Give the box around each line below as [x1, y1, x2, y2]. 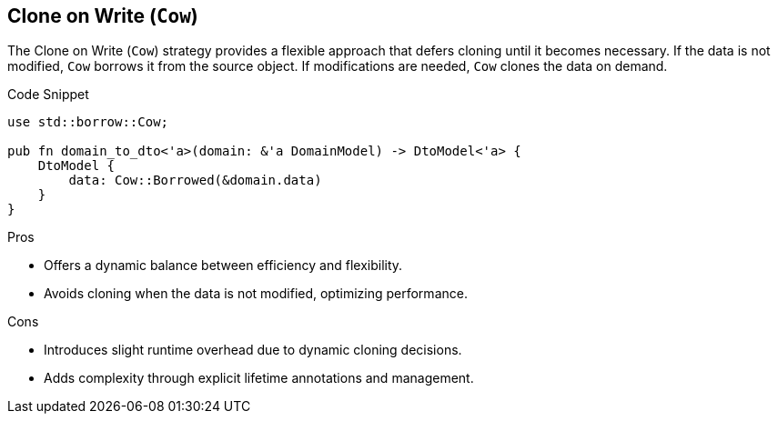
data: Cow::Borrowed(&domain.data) [68, 173, 322, 188]
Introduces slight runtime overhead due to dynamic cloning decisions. [44, 342, 462, 358]
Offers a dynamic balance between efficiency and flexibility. [44, 257, 403, 274]
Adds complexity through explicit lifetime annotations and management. [44, 370, 474, 386]
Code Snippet [7, 86, 89, 103]
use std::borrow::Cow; [7, 115, 169, 130]
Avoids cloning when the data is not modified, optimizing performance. [44, 286, 468, 302]
